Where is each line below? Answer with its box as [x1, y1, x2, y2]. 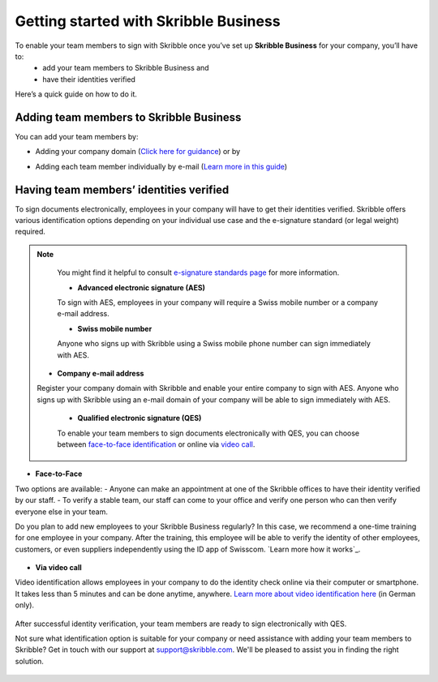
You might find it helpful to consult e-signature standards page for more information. [57, 268, 340, 277]
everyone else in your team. [15, 507, 109, 517]
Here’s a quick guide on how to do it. [15, 89, 138, 99]
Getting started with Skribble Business [15, 12, 281, 30]
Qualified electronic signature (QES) [77, 414, 202, 423]
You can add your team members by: [15, 132, 139, 142]
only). [15, 600, 35, 610]
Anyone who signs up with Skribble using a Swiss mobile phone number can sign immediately [57, 339, 371, 349]
